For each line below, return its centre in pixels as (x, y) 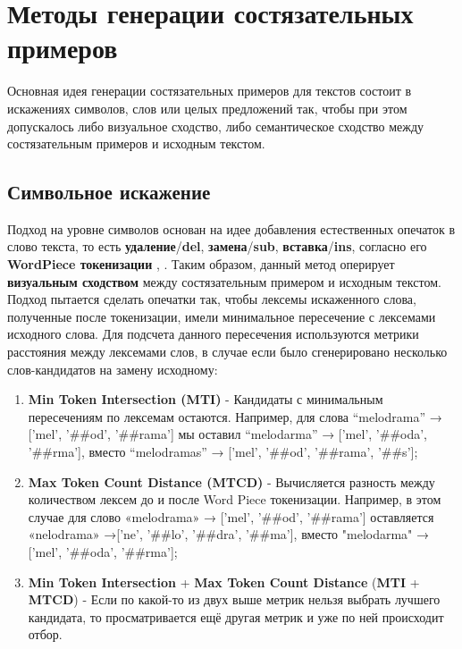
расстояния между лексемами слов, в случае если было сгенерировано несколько (227, 352)
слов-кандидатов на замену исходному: (113, 369)
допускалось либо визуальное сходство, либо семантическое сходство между (216, 126)
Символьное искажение (109, 192)
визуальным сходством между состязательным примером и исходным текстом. (224, 281)
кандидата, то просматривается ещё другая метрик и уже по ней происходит (236, 616)
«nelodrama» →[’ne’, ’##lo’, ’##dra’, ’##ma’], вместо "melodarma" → (229, 534)
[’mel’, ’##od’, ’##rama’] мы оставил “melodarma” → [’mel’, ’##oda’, (228, 434)
